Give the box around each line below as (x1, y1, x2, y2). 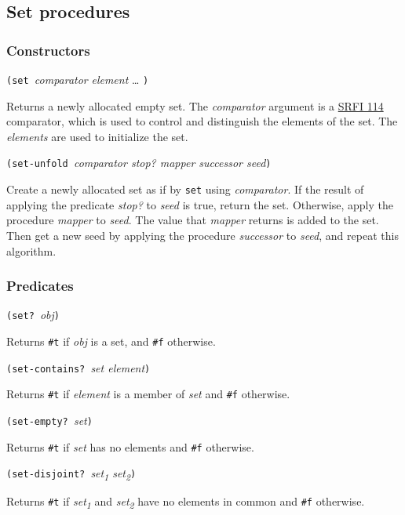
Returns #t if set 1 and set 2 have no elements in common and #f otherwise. (6, 493, 365, 512)
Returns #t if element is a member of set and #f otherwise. (6, 386, 290, 402)
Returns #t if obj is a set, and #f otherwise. (6, 333, 216, 349)
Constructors (6, 40, 90, 60)
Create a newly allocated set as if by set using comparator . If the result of (6, 181, 364, 198)
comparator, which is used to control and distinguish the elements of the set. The (6, 113, 398, 129)
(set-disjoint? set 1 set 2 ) (6, 465, 137, 484)
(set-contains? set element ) (6, 359, 151, 375)
